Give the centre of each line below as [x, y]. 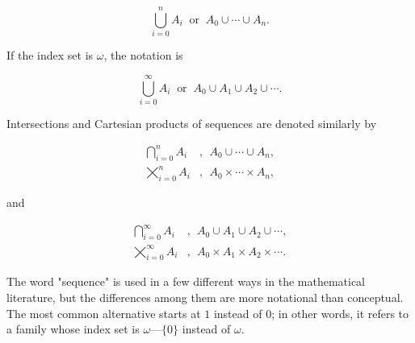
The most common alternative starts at [104, 313]
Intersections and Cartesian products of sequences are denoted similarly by [192, 123]
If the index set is [50, 55]
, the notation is [143, 55]
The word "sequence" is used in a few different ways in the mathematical [186, 281]
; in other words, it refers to [340, 313]
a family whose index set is [73, 329]
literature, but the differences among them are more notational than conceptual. [205, 297]
